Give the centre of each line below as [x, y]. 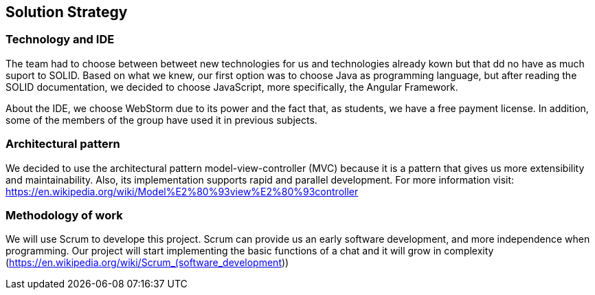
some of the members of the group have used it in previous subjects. [161, 120]
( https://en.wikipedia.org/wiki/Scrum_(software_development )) [147, 263]
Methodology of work [64, 215]
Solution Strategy [67, 12]
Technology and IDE [60, 40]
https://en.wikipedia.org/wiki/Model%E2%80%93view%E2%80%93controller [182, 191]
